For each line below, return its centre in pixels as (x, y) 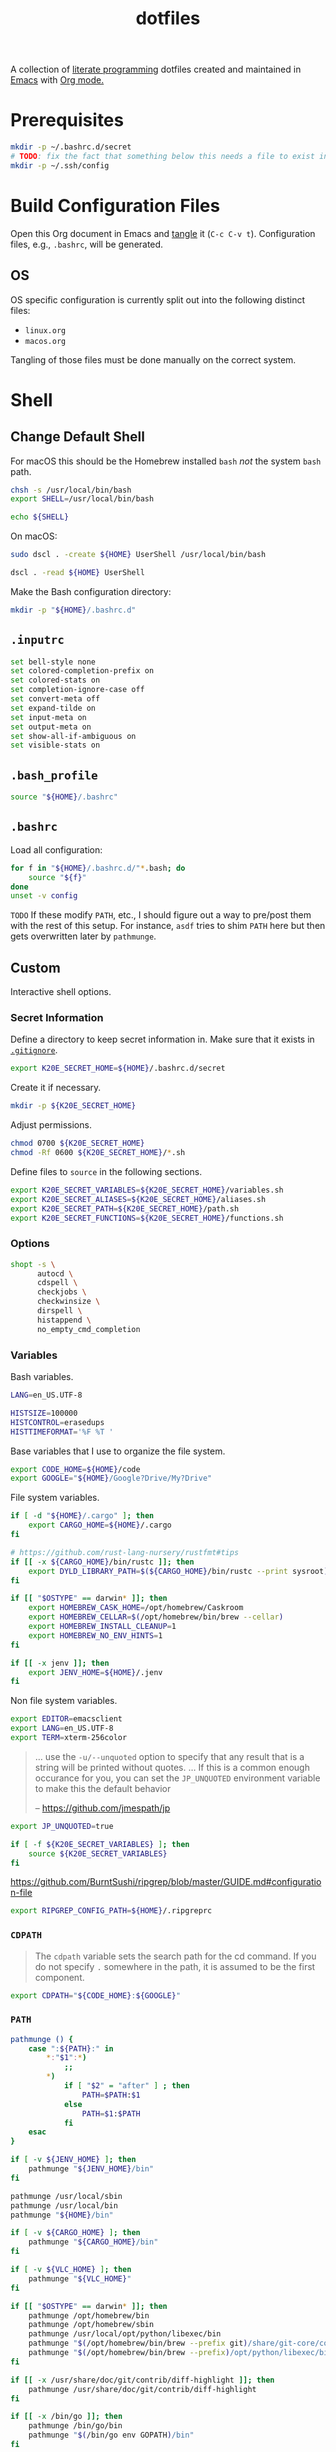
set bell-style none (53, 662)
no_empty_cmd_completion (88, 1329)
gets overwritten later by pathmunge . (83, 936)
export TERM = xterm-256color (69, 1738)
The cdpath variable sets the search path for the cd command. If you (175, 1956)
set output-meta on (51, 727)
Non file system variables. (64, 1701)
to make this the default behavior (103, 1788)
